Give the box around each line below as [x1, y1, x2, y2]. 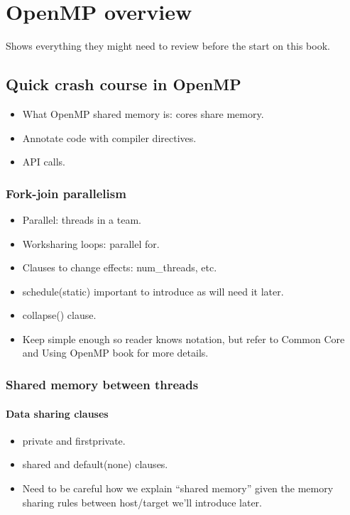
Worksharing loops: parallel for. [22, 236, 160, 251]
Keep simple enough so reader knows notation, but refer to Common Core [22, 331, 345, 346]
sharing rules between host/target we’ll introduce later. [22, 494, 262, 509]
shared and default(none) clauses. [22, 457, 168, 472]
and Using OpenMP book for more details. [22, 345, 209, 360]
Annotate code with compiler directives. [22, 130, 197, 145]
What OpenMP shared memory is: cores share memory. [22, 106, 264, 121]
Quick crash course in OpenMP [6, 73, 241, 95]
